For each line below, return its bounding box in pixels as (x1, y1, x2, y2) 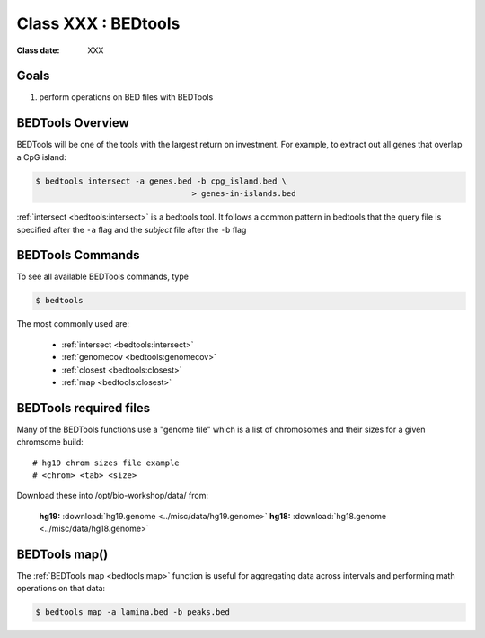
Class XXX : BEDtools (16, 13, 181, 33)
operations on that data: (16, 583, 106, 594)
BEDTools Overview (16, 115, 129, 130)
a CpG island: (16, 151, 66, 162)
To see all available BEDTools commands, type (16, 271, 189, 283)
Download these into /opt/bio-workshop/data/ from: (16, 490, 208, 501)
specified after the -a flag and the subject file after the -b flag (16, 224, 247, 235)
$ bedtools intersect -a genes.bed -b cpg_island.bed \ (35, 175, 287, 186)
